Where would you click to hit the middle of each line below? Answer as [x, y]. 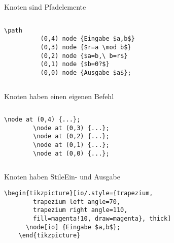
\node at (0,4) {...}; [42, 120]
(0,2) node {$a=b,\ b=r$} [84, 56]
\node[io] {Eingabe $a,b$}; [73, 227]
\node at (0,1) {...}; [71, 145]
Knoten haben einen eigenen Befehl [59, 96]
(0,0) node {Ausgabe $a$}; [86, 72]
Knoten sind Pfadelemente [45, 7]
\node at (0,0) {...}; [71, 153]
